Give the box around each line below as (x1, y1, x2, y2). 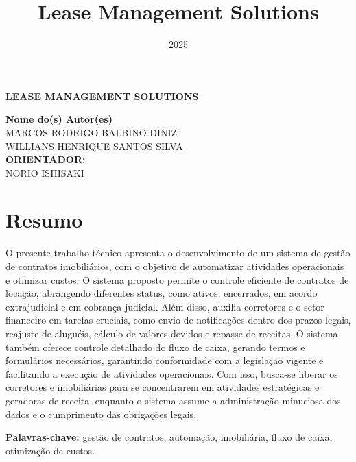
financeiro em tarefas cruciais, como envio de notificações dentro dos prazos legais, (5, 313, 351, 327)
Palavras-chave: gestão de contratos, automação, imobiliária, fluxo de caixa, (5, 430, 333, 444)
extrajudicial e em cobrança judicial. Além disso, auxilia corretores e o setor (5, 299, 324, 313)
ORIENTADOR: (5, 152, 86, 167)
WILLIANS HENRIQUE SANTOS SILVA (5, 138, 183, 153)
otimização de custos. (5, 443, 95, 457)
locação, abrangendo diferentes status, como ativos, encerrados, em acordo (5, 286, 318, 300)
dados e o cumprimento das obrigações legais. (5, 406, 197, 421)
